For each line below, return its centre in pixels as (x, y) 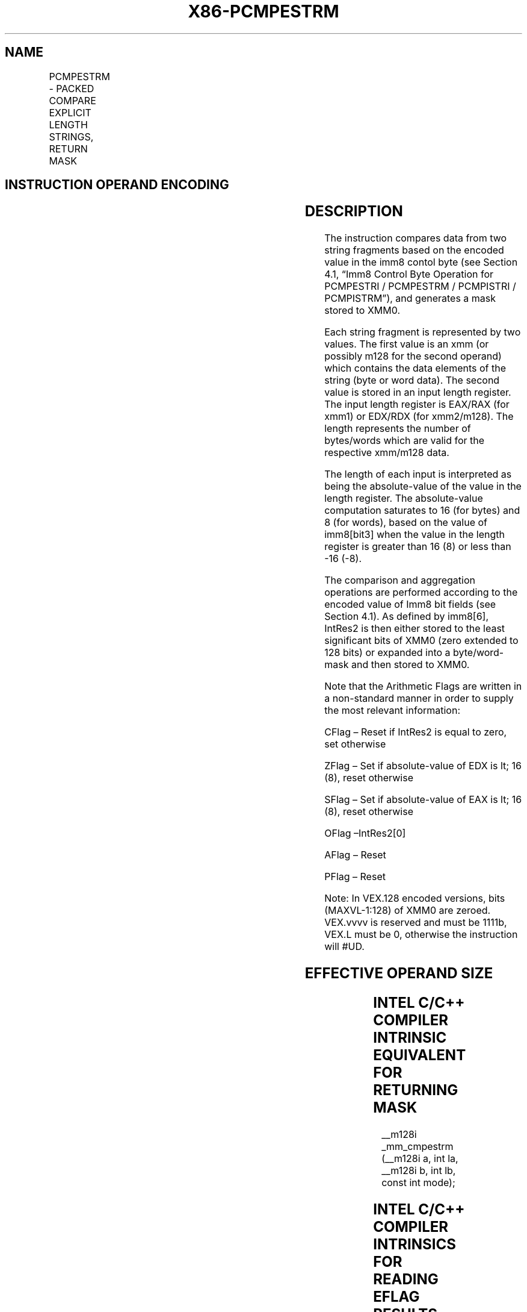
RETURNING (416, 1090)
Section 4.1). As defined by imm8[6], (407, 617)
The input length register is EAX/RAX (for (417, 405)
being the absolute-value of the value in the (423, 486)
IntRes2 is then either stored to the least (415, 629)
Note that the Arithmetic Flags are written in (423, 686)
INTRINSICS (415, 1244)
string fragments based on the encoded (414, 250)
